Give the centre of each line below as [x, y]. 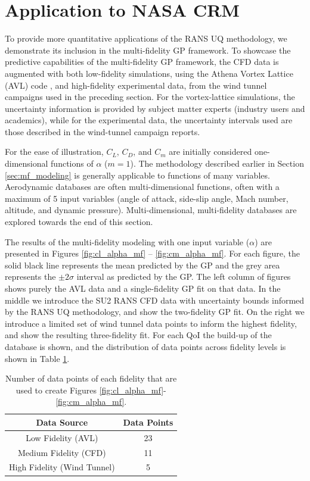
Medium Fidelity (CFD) [62, 452]
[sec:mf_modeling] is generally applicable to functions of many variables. [137, 175]
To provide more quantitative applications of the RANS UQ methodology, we [146, 38]
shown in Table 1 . [37, 358]
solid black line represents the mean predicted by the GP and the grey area [142, 265]
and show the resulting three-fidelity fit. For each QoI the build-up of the [138, 335]
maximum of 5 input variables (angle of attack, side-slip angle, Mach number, [147, 198]
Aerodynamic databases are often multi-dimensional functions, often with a [142, 187]
